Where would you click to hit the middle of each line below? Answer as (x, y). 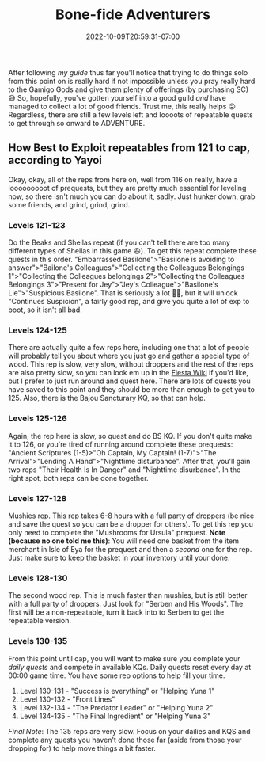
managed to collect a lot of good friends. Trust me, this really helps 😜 (122, 106)
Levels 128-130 (38, 578)
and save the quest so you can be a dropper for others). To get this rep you (131, 523)
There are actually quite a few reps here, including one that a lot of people (129, 348)
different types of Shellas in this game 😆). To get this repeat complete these (132, 251)
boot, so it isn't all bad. (45, 310)
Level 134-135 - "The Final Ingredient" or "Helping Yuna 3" (115, 716)
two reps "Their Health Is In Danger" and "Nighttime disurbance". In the (125, 470)
